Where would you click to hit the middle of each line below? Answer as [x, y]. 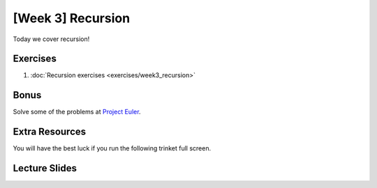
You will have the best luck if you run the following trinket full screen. [112, 148]
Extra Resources [50, 132]
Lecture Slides [45, 168]
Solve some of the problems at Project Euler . [77, 112]
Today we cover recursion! [51, 39]
